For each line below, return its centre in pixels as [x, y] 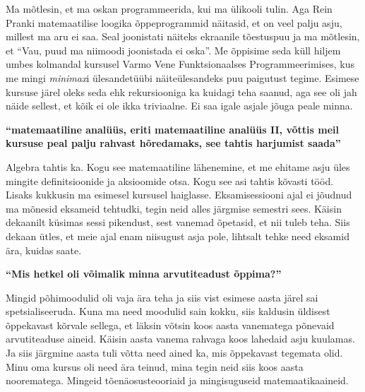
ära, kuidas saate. [44, 250]
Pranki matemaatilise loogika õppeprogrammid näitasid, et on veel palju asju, [174, 22]
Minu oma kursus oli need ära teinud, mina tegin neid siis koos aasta [155, 366]
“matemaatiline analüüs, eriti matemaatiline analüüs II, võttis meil [172, 129]
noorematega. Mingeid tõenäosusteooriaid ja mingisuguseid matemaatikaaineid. [177, 380]
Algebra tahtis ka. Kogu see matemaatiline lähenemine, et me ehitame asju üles [178, 166]
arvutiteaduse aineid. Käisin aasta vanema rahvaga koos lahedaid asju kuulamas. [180, 339]
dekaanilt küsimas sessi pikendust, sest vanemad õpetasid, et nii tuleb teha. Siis [178, 222]
